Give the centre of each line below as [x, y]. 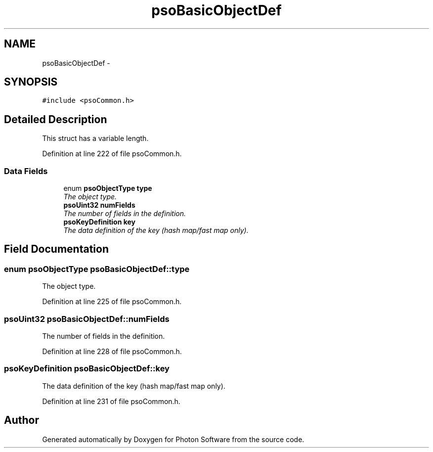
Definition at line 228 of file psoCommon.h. [112, 351]
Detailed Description [56, 119]
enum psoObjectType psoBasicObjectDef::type [97, 269]
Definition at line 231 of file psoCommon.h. [111, 401]
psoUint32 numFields [99, 205]
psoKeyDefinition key [100, 222]
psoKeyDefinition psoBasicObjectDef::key [87, 369]
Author [22, 420]
